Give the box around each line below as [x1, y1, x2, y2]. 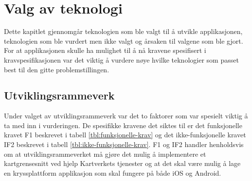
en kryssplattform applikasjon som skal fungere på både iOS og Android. [4, 167, 221, 178]
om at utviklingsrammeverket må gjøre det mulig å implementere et [4, 148, 206, 159]
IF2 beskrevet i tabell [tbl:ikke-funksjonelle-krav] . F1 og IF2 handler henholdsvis [4, 139, 244, 149]
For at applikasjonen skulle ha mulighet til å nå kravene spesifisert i [4, 45, 206, 55]
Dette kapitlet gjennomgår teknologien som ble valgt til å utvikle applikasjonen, [4, 26, 243, 36]
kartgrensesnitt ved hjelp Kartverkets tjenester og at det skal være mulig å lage [4, 158, 241, 168]
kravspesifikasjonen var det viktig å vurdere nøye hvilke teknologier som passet [4, 54, 239, 65]
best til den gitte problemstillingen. [4, 64, 109, 74]
